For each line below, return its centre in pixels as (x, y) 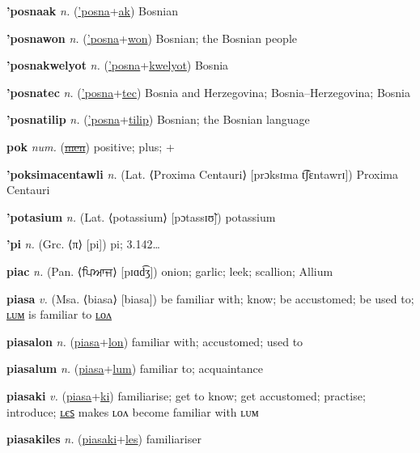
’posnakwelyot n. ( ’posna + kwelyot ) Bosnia (118, 65)
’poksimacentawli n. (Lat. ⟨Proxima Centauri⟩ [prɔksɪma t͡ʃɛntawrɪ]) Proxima (202, 174)
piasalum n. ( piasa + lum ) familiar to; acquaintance (135, 368)
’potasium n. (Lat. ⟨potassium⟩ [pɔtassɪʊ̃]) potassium (141, 216)
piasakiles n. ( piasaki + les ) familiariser (104, 439)
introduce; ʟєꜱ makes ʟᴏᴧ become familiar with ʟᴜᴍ (133, 411)
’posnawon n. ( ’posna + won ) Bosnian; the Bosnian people (152, 38)
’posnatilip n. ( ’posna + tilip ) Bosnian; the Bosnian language (158, 119)
